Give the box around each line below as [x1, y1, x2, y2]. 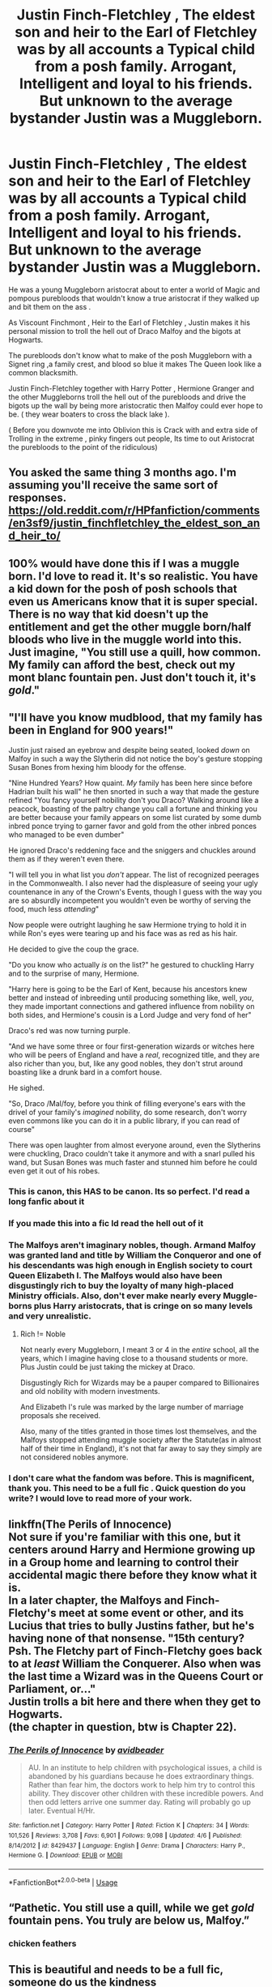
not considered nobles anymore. [19, 1452, 129, 1462]
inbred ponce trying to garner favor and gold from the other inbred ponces [8, 821, 257, 831]
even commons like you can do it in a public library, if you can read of [8, 1116, 240, 1126]
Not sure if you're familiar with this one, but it [8, 1530, 241, 1544]
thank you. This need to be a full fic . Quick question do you [8, 1482, 246, 1493]
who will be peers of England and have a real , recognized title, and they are [8, 1049, 261, 1059]
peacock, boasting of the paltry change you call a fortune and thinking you [8, 804, 257, 814]
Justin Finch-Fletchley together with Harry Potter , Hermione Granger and [8, 383, 255, 393]
